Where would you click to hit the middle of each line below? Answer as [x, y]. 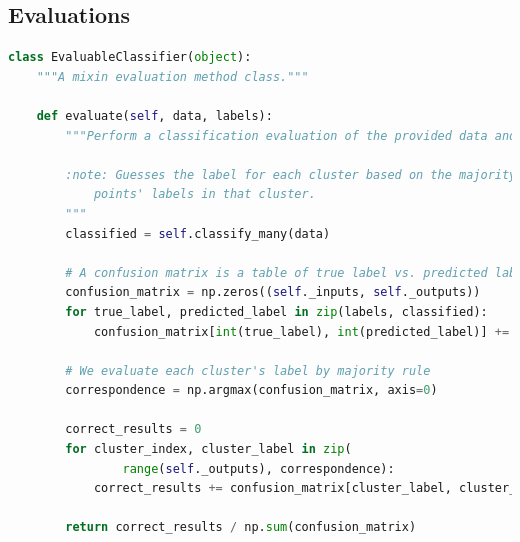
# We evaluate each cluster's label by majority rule [248, 370]
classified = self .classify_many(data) [198, 233]
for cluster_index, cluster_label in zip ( [208, 449]
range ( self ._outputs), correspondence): [258, 468]
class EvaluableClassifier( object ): [130, 57]
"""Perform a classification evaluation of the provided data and [291, 135]
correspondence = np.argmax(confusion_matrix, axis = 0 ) [251, 390]
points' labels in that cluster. [204, 194]
